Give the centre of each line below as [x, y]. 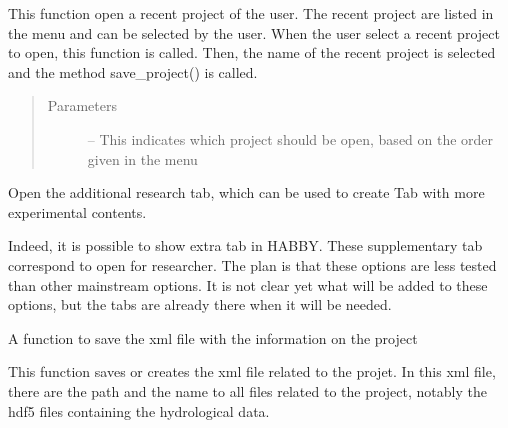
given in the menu [142, 158]
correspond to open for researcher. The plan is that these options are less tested [252, 264]
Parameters [82, 105]
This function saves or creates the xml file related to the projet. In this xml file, [252, 371]
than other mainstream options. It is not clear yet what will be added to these [248, 284]
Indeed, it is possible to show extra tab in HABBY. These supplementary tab [245, 245]
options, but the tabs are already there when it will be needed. [200, 304]
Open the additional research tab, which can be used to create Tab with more [246, 192]
